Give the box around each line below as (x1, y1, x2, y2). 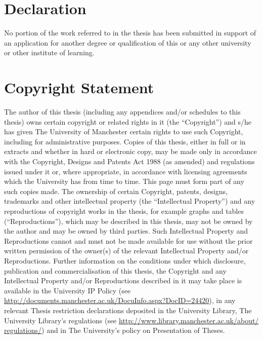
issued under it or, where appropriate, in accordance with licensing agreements (4, 166, 247, 176)
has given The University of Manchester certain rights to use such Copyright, (4, 126, 243, 137)
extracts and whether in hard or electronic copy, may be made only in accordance (4, 146, 257, 157)
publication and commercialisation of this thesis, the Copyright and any (4, 265, 227, 276)
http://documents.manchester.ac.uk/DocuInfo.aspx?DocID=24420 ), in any (4, 295, 236, 306)
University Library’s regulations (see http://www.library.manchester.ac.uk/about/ (4, 315, 259, 325)
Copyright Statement (4, 77, 154, 98)
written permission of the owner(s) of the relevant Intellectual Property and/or (4, 245, 249, 256)
